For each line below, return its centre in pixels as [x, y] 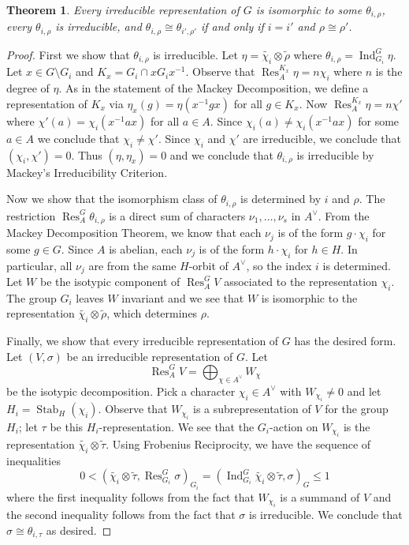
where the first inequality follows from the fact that [130, 496]
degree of [28, 88]
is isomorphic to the [309, 297]
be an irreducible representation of [150, 356]
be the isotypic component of [110, 282]
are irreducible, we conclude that [322, 138]
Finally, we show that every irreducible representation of [143, 341]
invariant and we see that [183, 297]
